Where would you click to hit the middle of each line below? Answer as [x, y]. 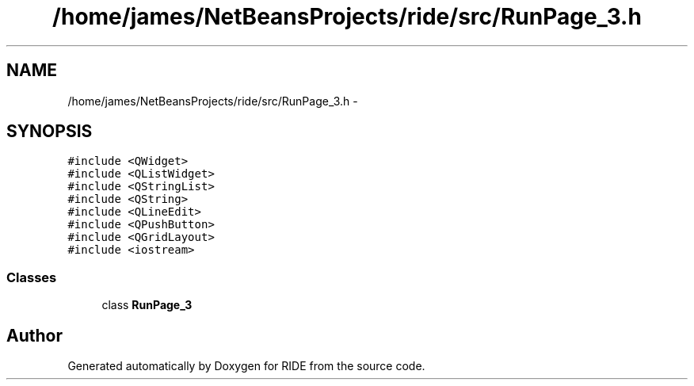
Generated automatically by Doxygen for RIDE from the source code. [246, 366]
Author [34, 335]
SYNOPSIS [50, 132]
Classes [32, 277]
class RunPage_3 [147, 305]
